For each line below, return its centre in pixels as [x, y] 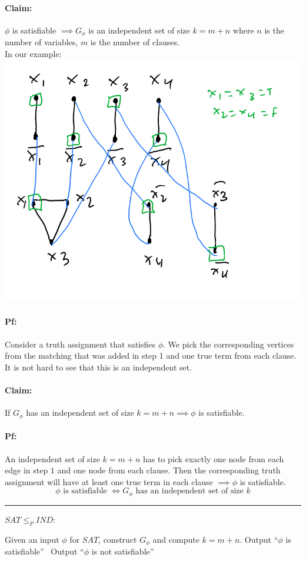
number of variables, [41, 42]
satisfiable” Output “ [44, 551]
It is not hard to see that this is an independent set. [99, 367]
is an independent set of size [139, 30]
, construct [118, 539]
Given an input [32, 539]
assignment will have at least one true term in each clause [109, 481]
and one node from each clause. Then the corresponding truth [169, 470]
